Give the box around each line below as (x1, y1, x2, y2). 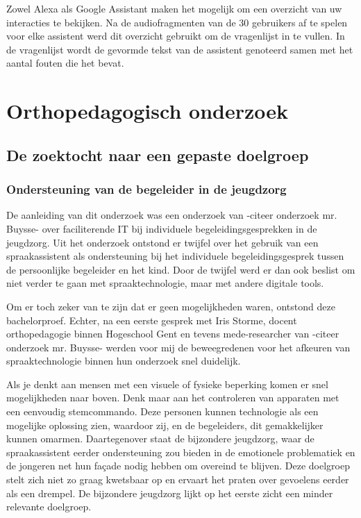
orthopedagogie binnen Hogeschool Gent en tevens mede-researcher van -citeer (6, 326, 339, 341)
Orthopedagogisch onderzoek (6, 97, 289, 125)
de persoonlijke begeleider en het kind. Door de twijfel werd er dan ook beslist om (6, 262, 355, 276)
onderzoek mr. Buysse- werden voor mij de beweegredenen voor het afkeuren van (6, 340, 351, 354)
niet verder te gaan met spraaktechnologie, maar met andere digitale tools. (6, 276, 324, 290)
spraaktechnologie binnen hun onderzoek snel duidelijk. (6, 353, 241, 368)
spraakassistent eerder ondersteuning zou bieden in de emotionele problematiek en (6, 444, 355, 459)
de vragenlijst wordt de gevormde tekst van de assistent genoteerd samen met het (6, 42, 353, 56)
